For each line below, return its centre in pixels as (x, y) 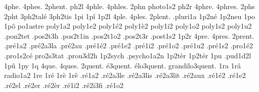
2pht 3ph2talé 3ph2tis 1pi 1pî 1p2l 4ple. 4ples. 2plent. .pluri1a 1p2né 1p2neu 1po (130, 16)
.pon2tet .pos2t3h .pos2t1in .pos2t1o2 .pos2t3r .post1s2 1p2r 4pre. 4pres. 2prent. (129, 35)
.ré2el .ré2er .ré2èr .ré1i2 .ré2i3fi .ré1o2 (64, 85)
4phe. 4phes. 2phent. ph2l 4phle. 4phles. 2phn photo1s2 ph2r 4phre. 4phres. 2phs (129, 6)
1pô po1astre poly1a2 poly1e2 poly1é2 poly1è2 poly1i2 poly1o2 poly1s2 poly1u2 (128, 26)
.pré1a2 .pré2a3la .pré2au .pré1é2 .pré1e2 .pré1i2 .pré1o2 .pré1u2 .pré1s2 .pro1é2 (129, 45)
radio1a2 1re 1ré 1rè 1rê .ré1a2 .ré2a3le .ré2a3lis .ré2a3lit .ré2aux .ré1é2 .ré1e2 (125, 75)
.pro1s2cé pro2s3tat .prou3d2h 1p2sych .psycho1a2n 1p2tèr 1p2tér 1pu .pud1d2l (128, 55)
